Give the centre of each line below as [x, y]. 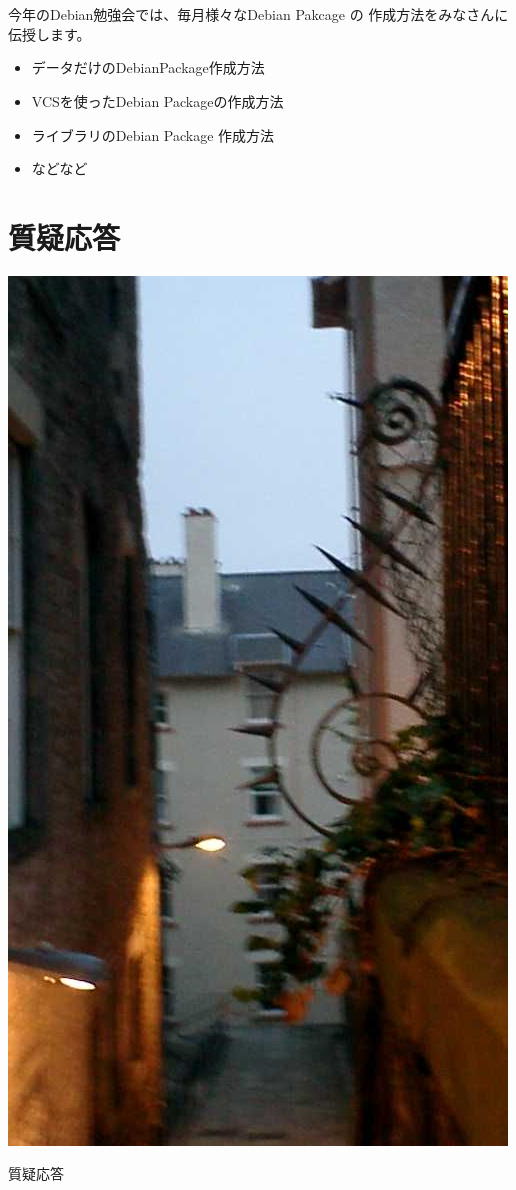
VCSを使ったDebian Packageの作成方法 [157, 100]
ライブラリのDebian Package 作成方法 [153, 134]
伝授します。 [49, 33]
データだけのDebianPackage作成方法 [148, 67]
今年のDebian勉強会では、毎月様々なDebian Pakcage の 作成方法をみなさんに [258, 14]
